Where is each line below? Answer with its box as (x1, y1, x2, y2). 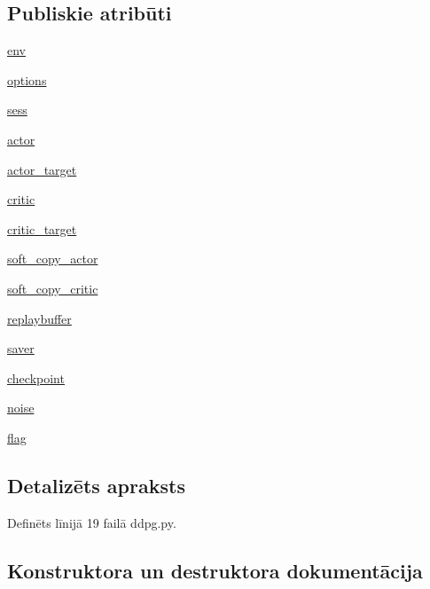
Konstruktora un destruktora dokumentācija (7, 556, 423, 584)
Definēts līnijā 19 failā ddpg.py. (7, 513, 176, 531)
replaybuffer (7, 309, 72, 327)
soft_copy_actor (7, 249, 98, 268)
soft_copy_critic (7, 279, 98, 297)
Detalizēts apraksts (7, 471, 185, 499)
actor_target (7, 160, 77, 178)
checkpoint (7, 368, 65, 387)
